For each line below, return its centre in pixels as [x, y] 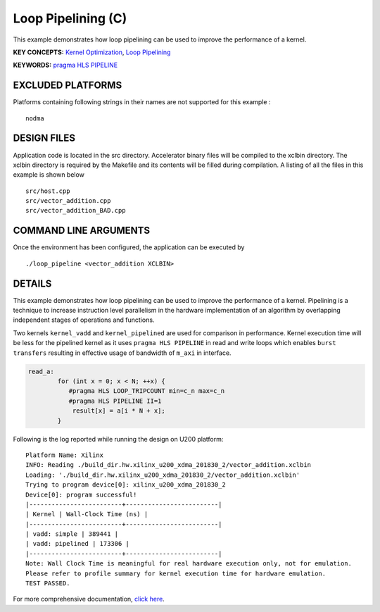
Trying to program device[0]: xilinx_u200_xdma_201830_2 [126, 485]
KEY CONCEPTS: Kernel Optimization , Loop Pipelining [92, 52]
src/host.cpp [48, 191]
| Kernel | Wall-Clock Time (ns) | [87, 514]
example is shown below [49, 175]
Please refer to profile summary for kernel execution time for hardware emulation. [176, 573]
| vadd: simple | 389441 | [72, 534]
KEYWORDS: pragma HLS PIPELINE [65, 65]
